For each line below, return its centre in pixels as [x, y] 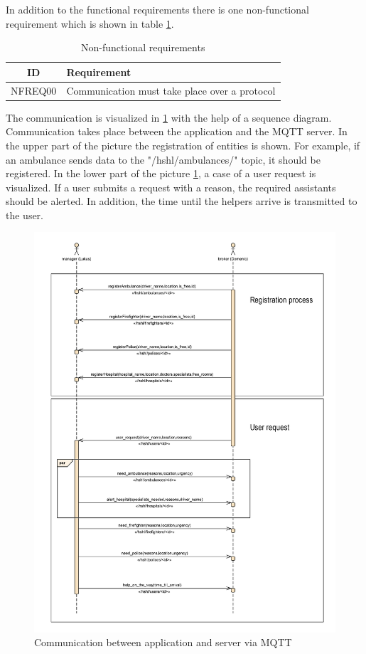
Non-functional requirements [143, 47]
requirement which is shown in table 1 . [90, 23]
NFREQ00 [34, 90]
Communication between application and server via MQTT [163, 642]
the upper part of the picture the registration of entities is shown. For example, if [183, 145]
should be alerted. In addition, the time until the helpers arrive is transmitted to [182, 201]
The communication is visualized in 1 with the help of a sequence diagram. [169, 117]
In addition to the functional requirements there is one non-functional [157, 9]
